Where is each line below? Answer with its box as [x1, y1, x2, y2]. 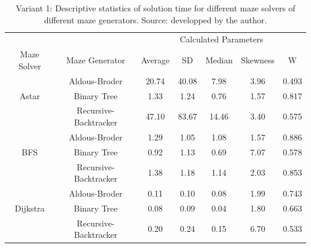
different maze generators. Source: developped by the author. [44, 13, 267, 26]
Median [205, 54, 233, 66]
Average [141, 54, 170, 66]
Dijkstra [14, 201, 45, 214]
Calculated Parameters [179, 33, 263, 45]
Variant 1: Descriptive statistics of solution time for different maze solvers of [16, 2, 295, 14]
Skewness [240, 54, 275, 66]
